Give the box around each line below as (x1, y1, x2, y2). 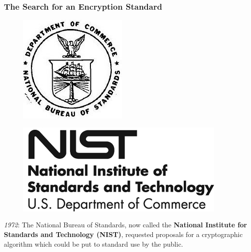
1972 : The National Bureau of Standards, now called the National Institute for (4, 220, 247, 230)
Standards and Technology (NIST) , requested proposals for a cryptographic (4, 229, 243, 239)
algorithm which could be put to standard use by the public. (4, 238, 183, 249)
